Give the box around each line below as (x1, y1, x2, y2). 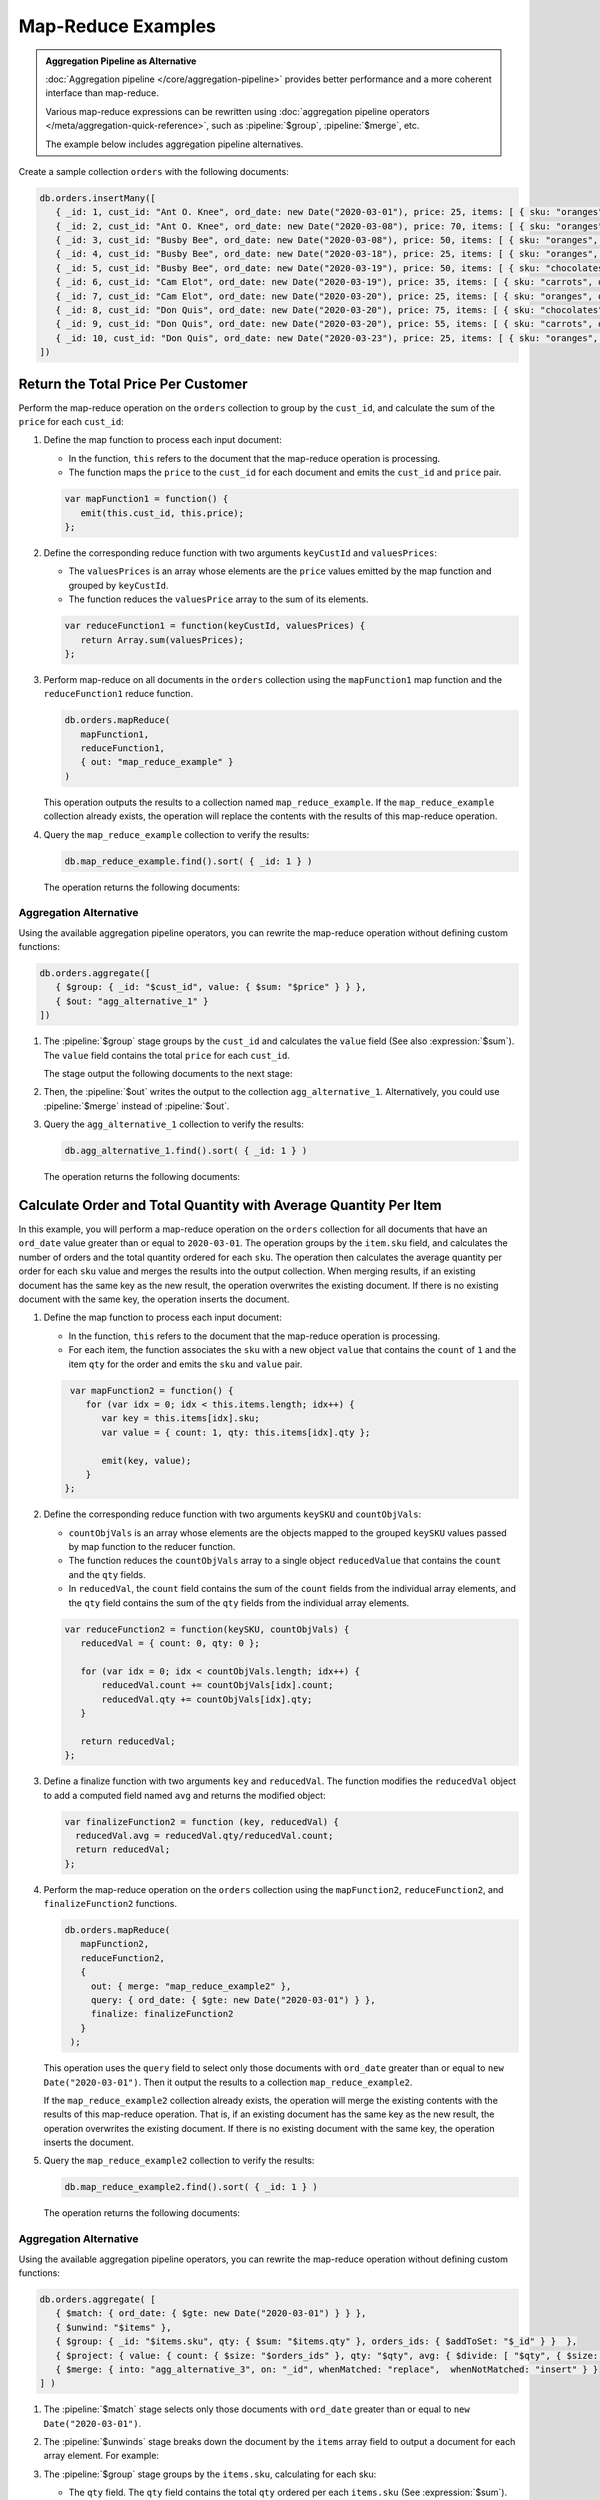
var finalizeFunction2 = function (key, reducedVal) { (64, 1816, 339, 1827)
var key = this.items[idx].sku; (101, 1413, 260, 1424)
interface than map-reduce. (45, 87, 159, 99)
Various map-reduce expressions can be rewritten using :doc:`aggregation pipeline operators (45, 105, 430, 117)
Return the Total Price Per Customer (18, 375, 248, 392)
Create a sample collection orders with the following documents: (18, 165, 289, 177)
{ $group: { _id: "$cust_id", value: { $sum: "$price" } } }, (55, 981, 367, 993)
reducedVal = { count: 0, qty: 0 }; (80, 1638, 260, 1649)
